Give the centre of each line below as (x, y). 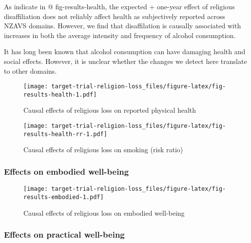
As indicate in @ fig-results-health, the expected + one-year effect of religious (119, 6)
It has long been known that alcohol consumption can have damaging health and (125, 51)
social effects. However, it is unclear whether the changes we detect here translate (125, 61)
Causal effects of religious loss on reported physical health (110, 110)
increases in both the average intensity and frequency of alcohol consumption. (120, 35)
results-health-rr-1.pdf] (65, 134)
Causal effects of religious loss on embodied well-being (104, 213)
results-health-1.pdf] (60, 94)
